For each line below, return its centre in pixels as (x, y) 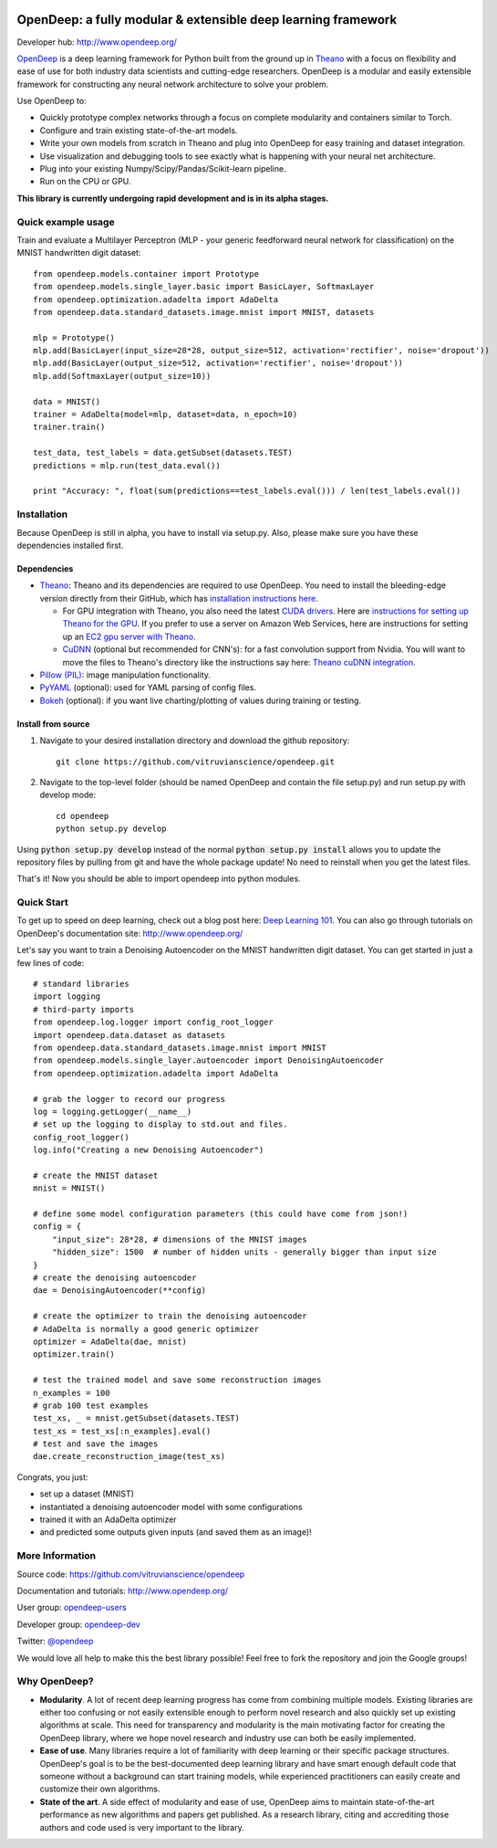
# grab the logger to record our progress (129, 1099)
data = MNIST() (67, 401)
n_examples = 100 (72, 1393)
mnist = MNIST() (69, 1188)
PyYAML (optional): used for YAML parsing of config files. (148, 688)
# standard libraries (81, 984)
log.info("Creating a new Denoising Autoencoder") (149, 1150)
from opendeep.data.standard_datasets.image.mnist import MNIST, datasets (204, 312)
